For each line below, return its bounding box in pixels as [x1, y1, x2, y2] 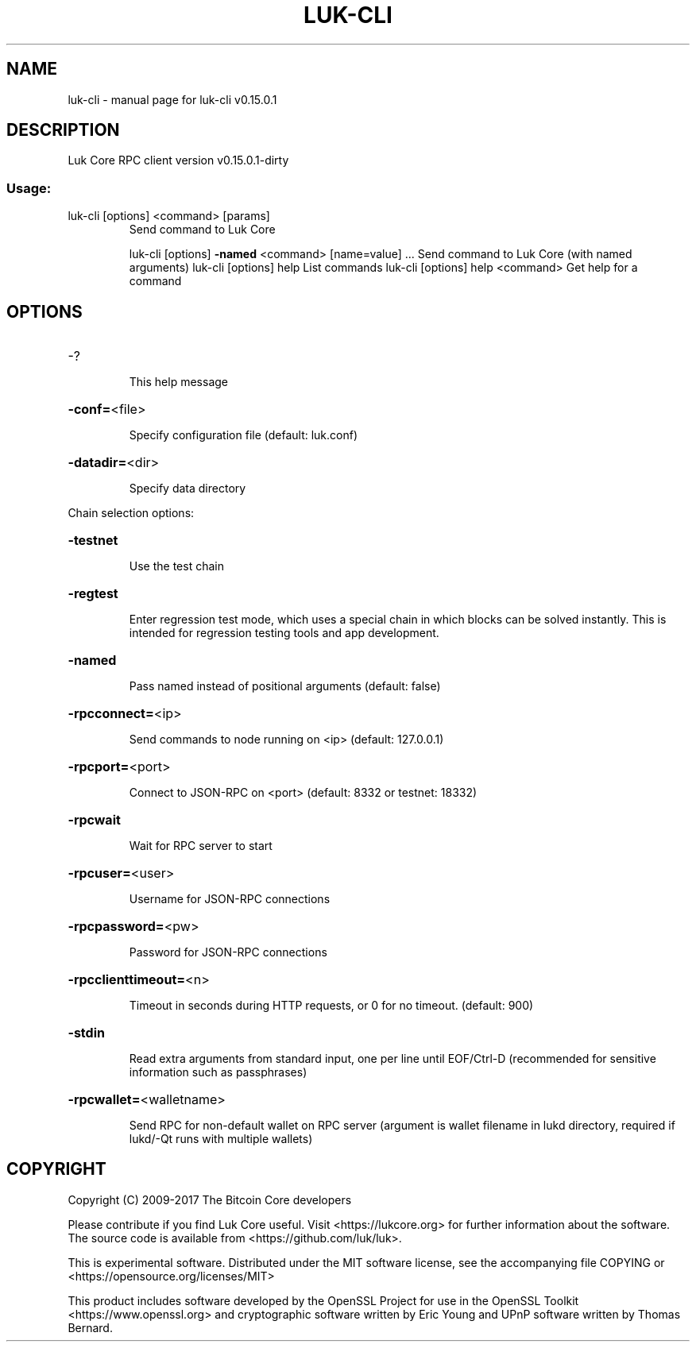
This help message [129, 375, 228, 389]
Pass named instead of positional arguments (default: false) [129, 679, 441, 693]
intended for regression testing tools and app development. [129, 626, 439, 640]
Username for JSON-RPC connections [129, 892, 331, 906]
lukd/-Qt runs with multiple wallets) [129, 1132, 313, 1146]
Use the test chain [129, 559, 224, 574]
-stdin [68, 1025, 105, 1041]
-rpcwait [68, 812, 121, 828]
